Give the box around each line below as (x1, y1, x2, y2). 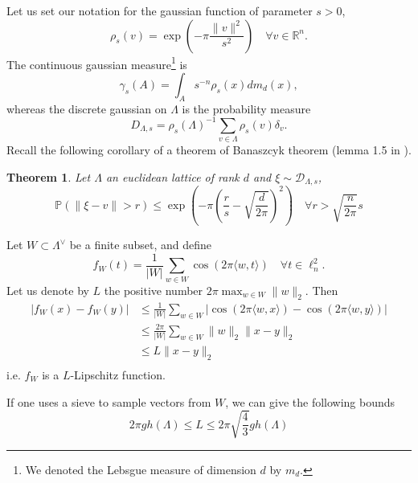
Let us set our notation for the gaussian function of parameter (6, 2, 313, 18)
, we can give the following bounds (225, 393, 395, 410)
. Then (305, 281, 338, 298)
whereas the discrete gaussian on (6, 100, 167, 117)
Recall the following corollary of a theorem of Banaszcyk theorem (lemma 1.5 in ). (6, 141, 412, 158)
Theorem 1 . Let (6, 168, 91, 185)
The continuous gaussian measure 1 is (6, 53, 187, 72)
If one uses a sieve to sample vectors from (6, 393, 211, 410)
